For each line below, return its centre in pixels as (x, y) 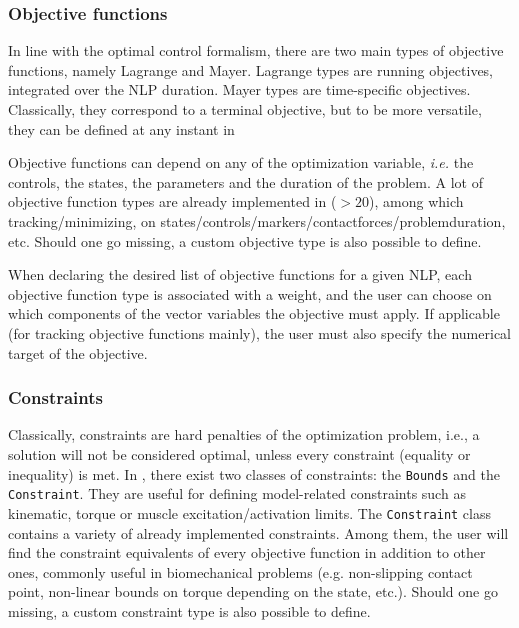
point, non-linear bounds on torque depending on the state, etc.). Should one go (253, 591)
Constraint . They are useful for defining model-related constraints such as (237, 493)
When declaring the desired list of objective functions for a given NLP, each (240, 274)
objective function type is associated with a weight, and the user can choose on (250, 293)
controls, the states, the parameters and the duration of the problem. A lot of (245, 181)
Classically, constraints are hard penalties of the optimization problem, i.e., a (244, 434)
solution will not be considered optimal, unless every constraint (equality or (239, 453)
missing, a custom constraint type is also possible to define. (189, 610)
